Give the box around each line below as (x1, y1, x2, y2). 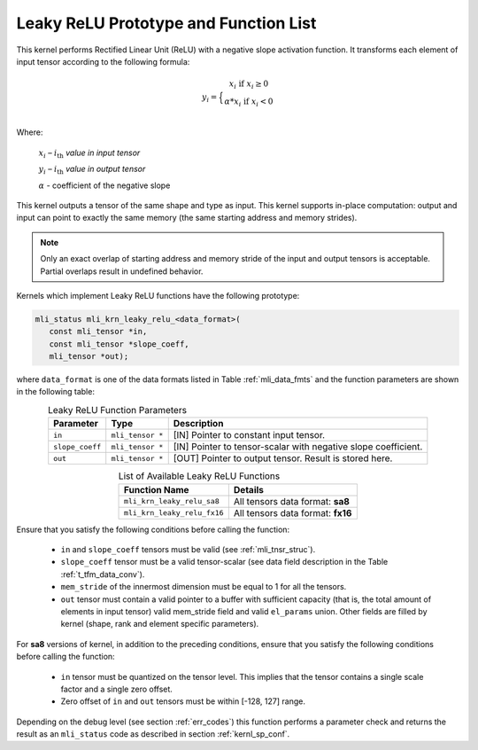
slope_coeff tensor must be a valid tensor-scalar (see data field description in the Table (60, 557, 389, 567)
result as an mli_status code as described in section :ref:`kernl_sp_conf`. (16, 729, 290, 739)
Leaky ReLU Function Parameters (47, 404, 188, 417)
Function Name (124, 483, 189, 496)
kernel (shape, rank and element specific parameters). (60, 619, 259, 629)
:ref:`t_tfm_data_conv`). (60, 568, 145, 580)
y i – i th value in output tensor (38, 164, 146, 176)
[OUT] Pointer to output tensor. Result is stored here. (173, 452, 393, 465)
